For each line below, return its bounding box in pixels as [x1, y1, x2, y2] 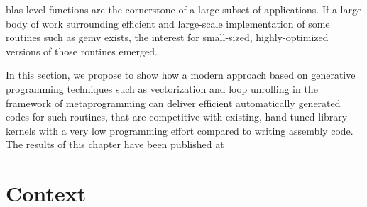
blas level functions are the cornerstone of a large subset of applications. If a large [6, 2, 362, 16]
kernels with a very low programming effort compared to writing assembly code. [6, 123, 354, 138]
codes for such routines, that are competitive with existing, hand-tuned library [6, 109, 348, 124]
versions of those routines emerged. [6, 43, 158, 58]
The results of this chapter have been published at [6, 137, 224, 152]
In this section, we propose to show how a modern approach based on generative [6, 67, 356, 82]
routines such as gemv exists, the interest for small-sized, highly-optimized [6, 30, 329, 45]
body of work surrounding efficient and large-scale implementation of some [6, 16, 330, 30]
